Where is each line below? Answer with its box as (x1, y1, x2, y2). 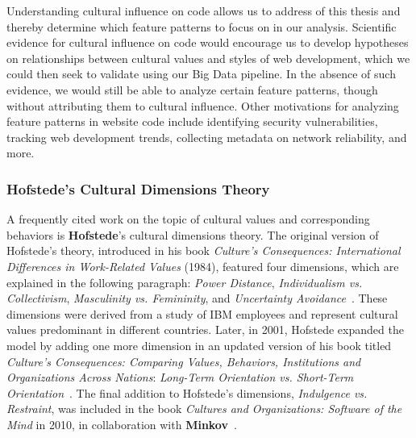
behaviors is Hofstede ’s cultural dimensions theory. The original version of (6, 226, 379, 243)
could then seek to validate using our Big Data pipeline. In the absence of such (6, 65, 396, 82)
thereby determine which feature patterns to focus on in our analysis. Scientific (6, 18, 397, 35)
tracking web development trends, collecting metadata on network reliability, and (6, 128, 407, 145)
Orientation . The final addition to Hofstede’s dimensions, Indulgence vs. (6, 384, 368, 401)
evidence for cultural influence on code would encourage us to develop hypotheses (6, 34, 409, 51)
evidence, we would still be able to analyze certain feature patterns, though (6, 81, 378, 98)
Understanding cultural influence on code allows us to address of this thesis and (6, 2, 401, 19)
